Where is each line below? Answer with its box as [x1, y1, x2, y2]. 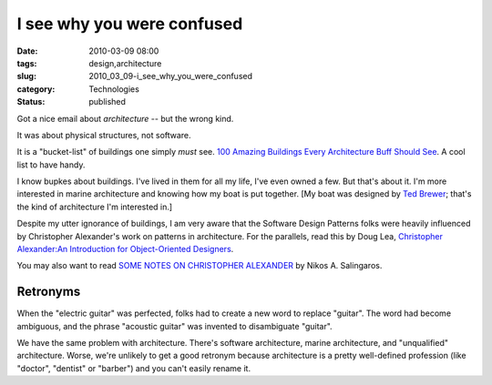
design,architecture [88, 57, 162, 68]
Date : [16, 46, 38, 56]
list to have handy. [16, 159, 86, 170]
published [88, 96, 127, 107]
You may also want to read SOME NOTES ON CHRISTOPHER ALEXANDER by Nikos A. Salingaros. [16, 260, 383, 271]
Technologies [88, 83, 140, 95]
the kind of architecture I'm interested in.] [16, 201, 173, 212]
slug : [16, 71, 36, 82]
